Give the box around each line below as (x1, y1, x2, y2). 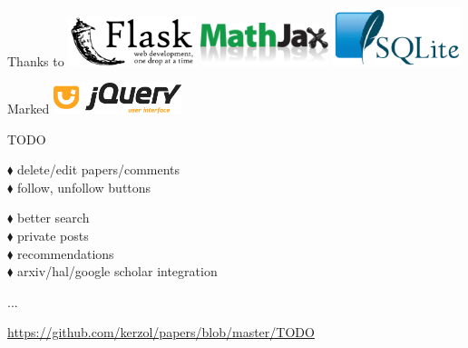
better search (16, 208, 90, 227)
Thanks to (7, 51, 64, 70)
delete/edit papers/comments (16, 160, 180, 179)
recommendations (16, 244, 114, 263)
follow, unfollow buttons (16, 177, 151, 196)
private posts (16, 225, 89, 244)
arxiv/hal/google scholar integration (16, 262, 218, 281)
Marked (7, 98, 50, 117)
